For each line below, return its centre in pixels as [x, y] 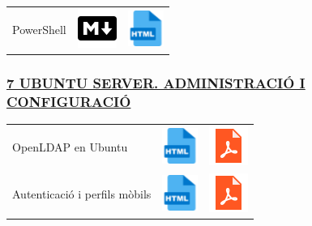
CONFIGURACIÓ [69, 101]
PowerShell [39, 30]
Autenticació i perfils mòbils [82, 194]
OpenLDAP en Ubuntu [70, 147]
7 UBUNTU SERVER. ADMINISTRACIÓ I [156, 82]
